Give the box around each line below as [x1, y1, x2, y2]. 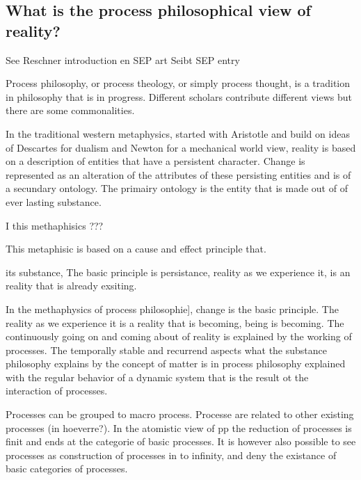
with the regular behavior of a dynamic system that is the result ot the [6, 369, 309, 384]
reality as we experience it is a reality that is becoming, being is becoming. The [6, 315, 344, 330]
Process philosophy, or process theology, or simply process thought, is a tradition [6, 76, 351, 90]
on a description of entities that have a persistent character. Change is [6, 154, 305, 168]
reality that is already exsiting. [6, 278, 137, 293]
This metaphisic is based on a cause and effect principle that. [6, 241, 266, 256]
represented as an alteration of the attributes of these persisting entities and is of [6, 167, 351, 182]
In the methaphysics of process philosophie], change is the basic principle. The [6, 301, 339, 316]
